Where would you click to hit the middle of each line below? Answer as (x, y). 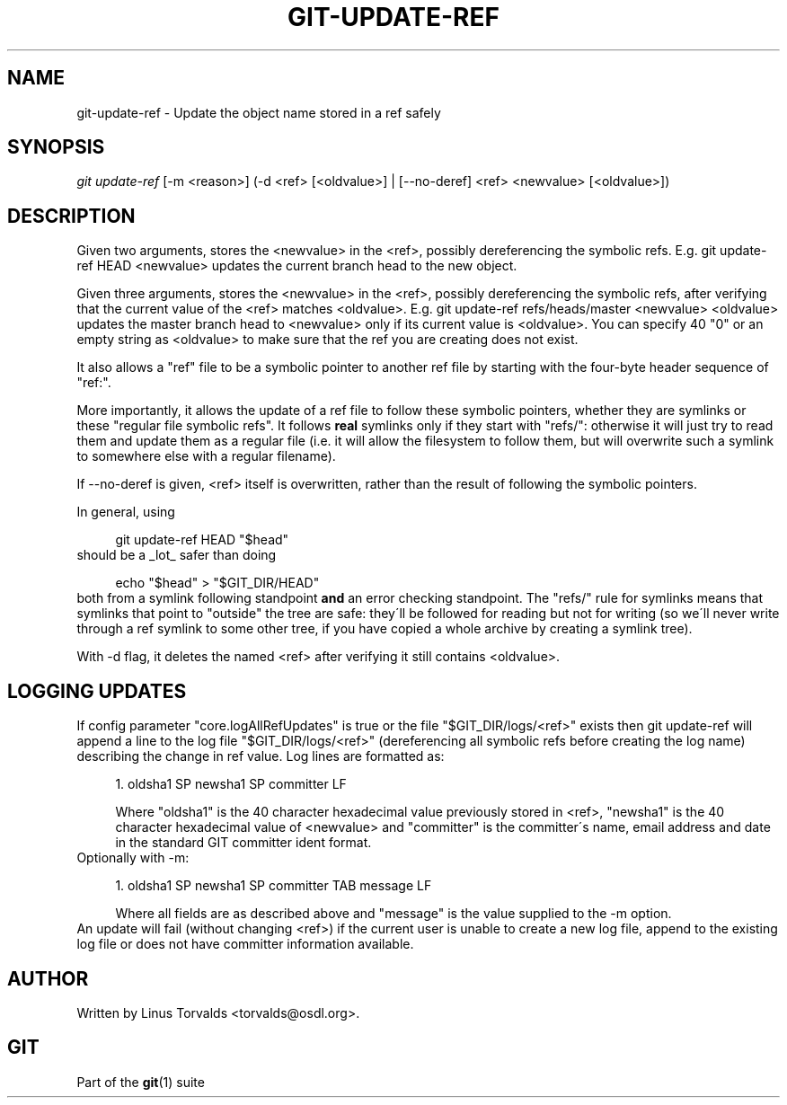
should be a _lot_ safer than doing (177, 555)
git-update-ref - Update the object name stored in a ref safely (259, 112)
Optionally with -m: (133, 858)
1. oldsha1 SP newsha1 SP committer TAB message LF (274, 886)
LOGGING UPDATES (97, 691)
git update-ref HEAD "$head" (202, 540)
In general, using (126, 512)
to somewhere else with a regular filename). (206, 456)
